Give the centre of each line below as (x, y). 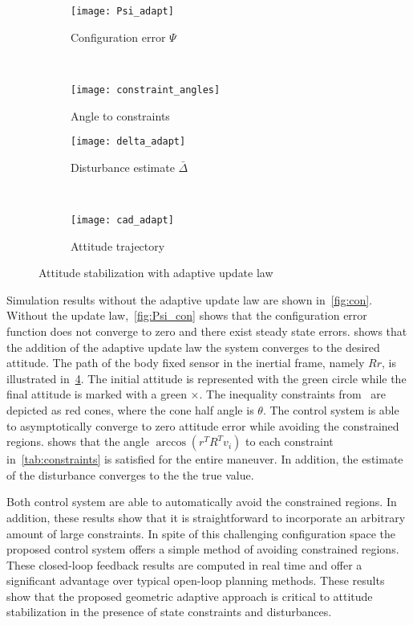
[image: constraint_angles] (146, 90)
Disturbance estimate (123, 167)
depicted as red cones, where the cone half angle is (130, 409)
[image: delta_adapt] (128, 142)
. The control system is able (331, 409)
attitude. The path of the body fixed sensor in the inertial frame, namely (186, 363)
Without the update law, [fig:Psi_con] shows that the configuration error (187, 315)
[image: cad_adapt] (122, 220)
